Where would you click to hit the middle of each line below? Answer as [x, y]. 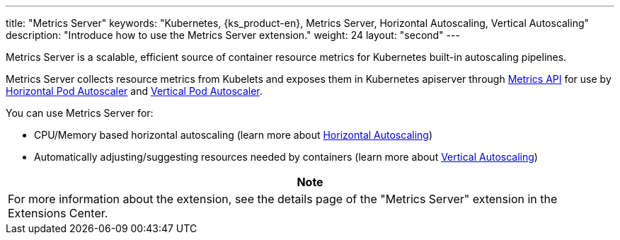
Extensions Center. [58, 213]
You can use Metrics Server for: [80, 113]
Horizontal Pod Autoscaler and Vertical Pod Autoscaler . [134, 91]
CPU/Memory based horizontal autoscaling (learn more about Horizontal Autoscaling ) [233, 135]
